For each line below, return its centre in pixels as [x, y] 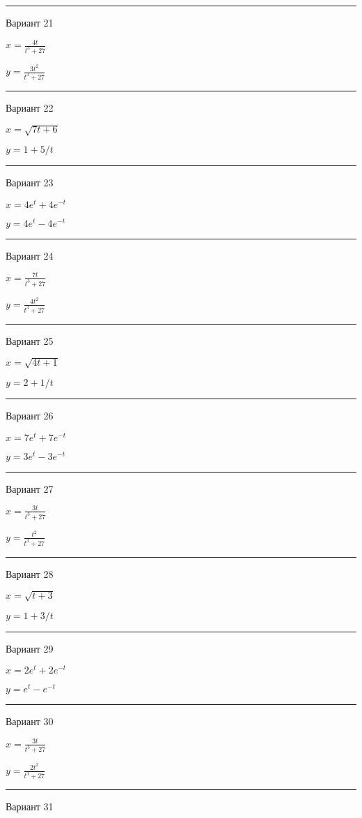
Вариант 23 [30, 183]
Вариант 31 [30, 806]
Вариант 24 [30, 255]
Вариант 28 [30, 573]
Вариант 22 [30, 107]
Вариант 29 [30, 648]
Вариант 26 [30, 415]
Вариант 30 [30, 721]
